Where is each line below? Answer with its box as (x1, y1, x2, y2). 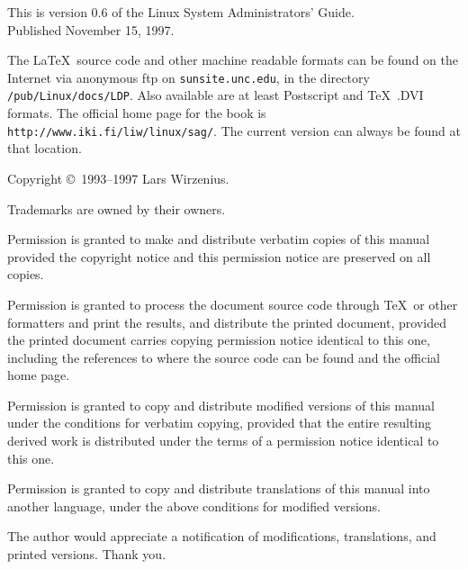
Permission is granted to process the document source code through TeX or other (7, 294, 458, 313)
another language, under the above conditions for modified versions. (7, 496, 381, 515)
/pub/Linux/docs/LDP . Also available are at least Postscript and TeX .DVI (7, 86, 424, 104)
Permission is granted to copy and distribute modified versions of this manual (7, 395, 435, 414)
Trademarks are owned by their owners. (7, 199, 226, 218)
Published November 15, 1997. (7, 20, 175, 39)
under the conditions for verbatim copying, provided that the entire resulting (7, 413, 432, 432)
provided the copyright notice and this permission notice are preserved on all (7, 247, 431, 266)
